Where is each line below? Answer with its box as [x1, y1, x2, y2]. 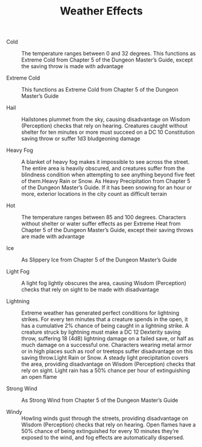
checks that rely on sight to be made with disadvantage [21, 286, 159, 293]
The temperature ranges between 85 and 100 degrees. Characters [21, 214, 186, 221]
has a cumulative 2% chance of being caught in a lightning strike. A [21, 322, 189, 330]
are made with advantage [21, 233, 85, 240]
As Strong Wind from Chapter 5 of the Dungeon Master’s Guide [21, 396, 178, 404]
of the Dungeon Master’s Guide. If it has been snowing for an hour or [21, 184, 192, 191]
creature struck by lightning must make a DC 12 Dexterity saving [21, 328, 181, 336]
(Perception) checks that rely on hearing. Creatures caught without [21, 122, 188, 130]
